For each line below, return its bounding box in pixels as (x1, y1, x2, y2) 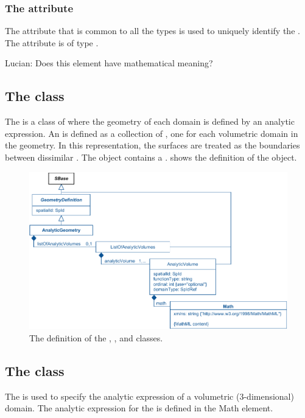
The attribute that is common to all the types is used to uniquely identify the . (5, 24, 300, 37)
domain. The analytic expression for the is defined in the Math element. (5, 402, 273, 414)
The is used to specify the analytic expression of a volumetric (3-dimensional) (5, 389, 294, 402)
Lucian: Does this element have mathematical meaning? (5, 57, 213, 69)
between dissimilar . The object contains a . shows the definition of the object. (5, 150, 297, 163)
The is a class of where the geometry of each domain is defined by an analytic (5, 115, 295, 128)
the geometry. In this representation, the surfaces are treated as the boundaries (5, 139, 300, 152)
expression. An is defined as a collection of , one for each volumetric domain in (5, 127, 298, 139)
